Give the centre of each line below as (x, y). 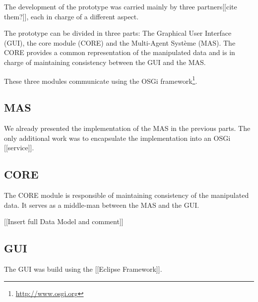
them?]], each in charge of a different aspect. (71, 16)
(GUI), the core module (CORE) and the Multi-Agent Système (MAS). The (120, 42)
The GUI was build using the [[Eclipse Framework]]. (83, 269)
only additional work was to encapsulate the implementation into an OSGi (117, 138)
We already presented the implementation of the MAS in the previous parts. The (127, 128)
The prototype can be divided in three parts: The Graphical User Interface (118, 33)
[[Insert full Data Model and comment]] (64, 221)
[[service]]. (19, 148)
